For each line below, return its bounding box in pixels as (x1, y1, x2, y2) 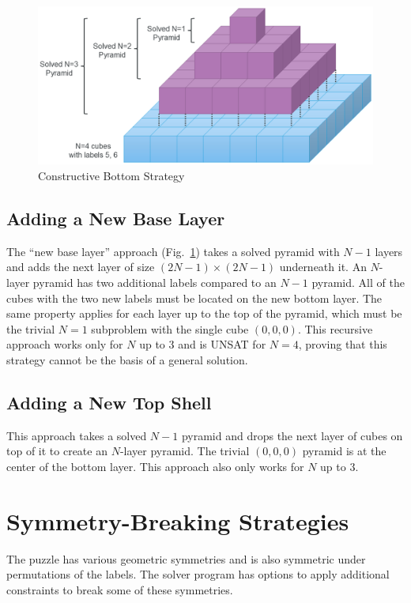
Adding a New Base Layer (6, 205, 225, 230)
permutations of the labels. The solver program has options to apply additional (6, 566, 390, 582)
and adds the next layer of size (6, 258, 155, 275)
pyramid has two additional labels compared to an (32, 273, 277, 290)
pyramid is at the (302, 443, 386, 459)
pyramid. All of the (311, 273, 405, 290)
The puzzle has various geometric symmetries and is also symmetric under (6, 550, 366, 567)
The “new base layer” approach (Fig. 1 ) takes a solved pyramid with (6, 243, 340, 259)
